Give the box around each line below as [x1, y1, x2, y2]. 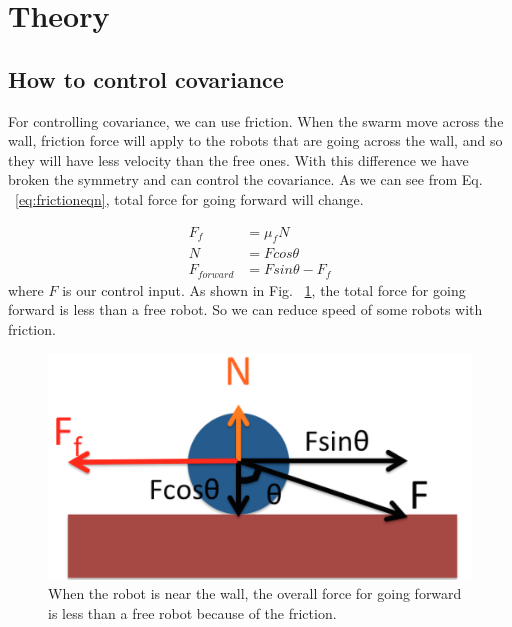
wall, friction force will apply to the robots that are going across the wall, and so [8, 130, 503, 151]
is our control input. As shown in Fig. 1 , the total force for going [62, 279, 466, 300]
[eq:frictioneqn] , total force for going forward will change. [15, 188, 364, 209]
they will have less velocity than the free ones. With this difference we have [8, 149, 469, 170]
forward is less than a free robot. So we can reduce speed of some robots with [8, 299, 483, 320]
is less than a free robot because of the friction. [48, 602, 337, 623]
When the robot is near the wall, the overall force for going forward [48, 583, 462, 604]
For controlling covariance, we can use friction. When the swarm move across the [8, 110, 504, 131]
